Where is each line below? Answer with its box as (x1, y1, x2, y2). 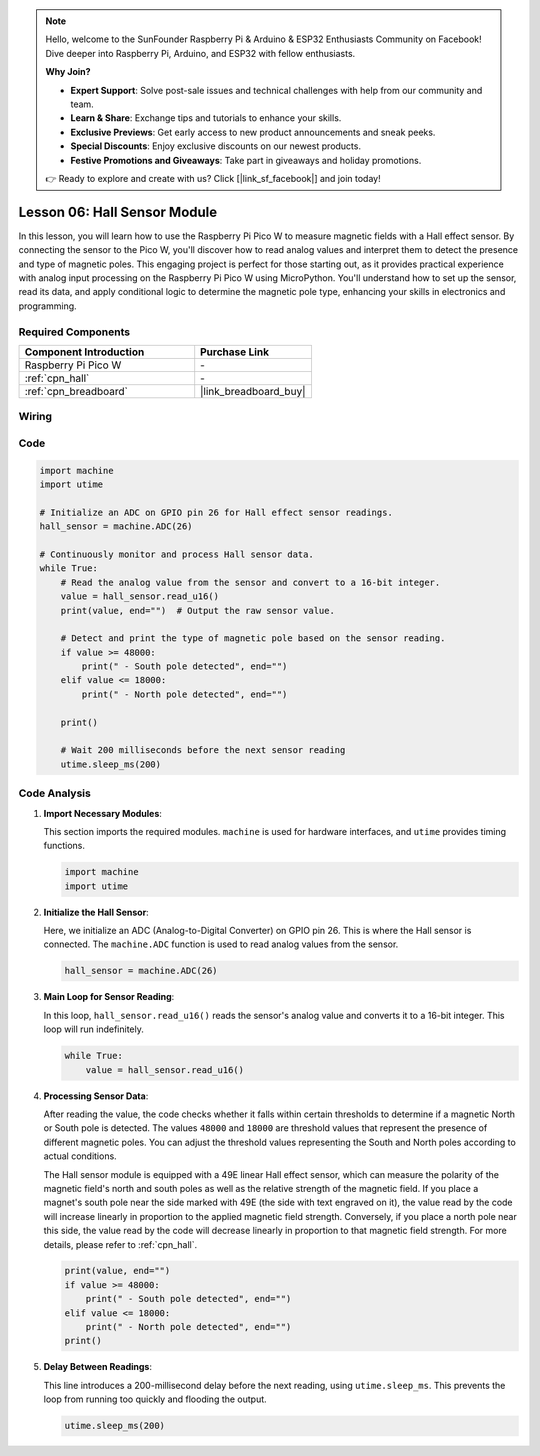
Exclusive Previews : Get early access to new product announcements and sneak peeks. (70, 126, 436, 138)
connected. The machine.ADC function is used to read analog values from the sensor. (43, 938, 399, 950)
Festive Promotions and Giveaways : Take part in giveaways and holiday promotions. (70, 154, 422, 166)
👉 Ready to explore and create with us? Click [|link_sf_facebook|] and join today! (45, 172, 381, 184)
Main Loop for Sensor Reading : (43, 991, 175, 1003)
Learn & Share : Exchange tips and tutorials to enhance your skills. (70, 112, 342, 124)
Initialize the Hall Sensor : (43, 906, 149, 918)
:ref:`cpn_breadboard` (24, 384, 129, 398)
